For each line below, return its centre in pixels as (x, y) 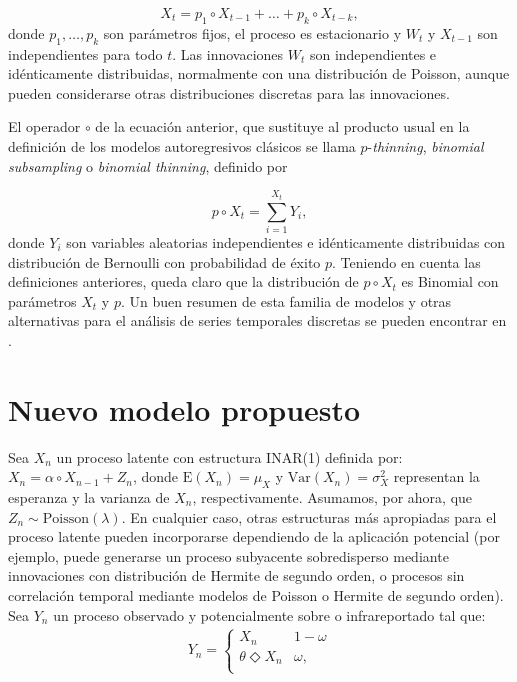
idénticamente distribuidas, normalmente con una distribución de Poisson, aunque (259, 73)
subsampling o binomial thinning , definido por (148, 165)
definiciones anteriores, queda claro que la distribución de (183, 281)
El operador (44, 126)
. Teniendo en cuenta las (406, 261)
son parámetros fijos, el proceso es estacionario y (252, 32)
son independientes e (373, 53)
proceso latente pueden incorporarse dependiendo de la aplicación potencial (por (254, 536)
